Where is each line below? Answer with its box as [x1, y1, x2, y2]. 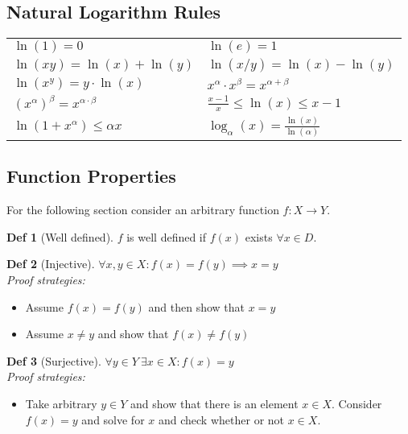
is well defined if [126, 228, 207, 245]
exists [245, 228, 273, 245]
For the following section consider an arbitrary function [6, 201, 279, 218]
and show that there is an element [130, 395, 299, 412]
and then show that [148, 298, 245, 315]
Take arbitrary [25, 395, 97, 412]
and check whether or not [158, 411, 285, 428]
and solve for [81, 411, 145, 428]
